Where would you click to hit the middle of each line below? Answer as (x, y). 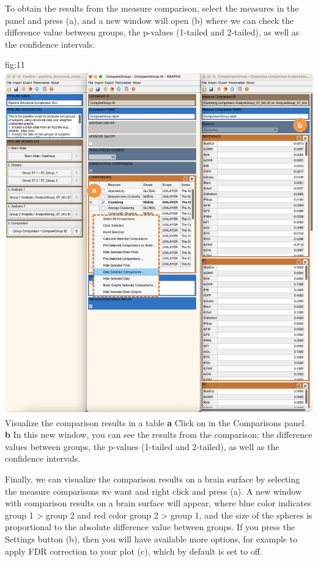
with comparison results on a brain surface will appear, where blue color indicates (158, 503)
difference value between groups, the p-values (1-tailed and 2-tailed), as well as (152, 32)
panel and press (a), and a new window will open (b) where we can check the (150, 20)
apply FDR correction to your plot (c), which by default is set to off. (134, 551)
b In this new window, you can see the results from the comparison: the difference (159, 434)
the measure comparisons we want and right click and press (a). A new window (153, 491)
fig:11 (15, 65)
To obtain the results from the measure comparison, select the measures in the (152, 8)
